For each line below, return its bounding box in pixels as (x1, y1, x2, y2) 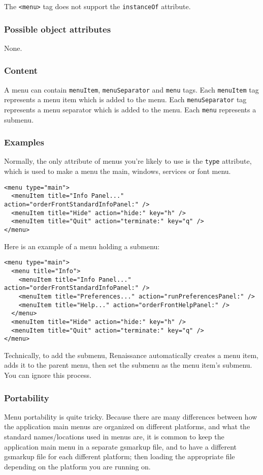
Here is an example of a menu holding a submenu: (4, 241, 160, 251)
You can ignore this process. (4, 370, 91, 380)
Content (4, 64, 38, 77)
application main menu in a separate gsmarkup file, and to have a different (4, 441, 237, 452)
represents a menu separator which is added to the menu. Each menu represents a (4, 104, 256, 114)
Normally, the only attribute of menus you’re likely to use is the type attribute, (4, 156, 252, 166)
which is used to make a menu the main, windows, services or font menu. (4, 166, 231, 176)
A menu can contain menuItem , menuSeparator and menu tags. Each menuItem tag (4, 84, 259, 95)
